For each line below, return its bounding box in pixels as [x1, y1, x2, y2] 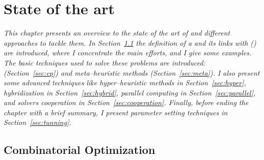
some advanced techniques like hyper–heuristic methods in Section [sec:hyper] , [4, 77, 246, 88]
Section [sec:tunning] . [4, 117, 71, 127]
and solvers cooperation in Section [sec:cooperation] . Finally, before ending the [4, 97, 249, 108]
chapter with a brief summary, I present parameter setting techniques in [4, 107, 228, 117]
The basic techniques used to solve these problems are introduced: [4, 57, 205, 68]
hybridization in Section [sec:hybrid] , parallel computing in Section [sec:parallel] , [4, 87, 256, 98]
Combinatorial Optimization [4, 142, 155, 157]
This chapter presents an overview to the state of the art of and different [4, 27, 230, 38]
